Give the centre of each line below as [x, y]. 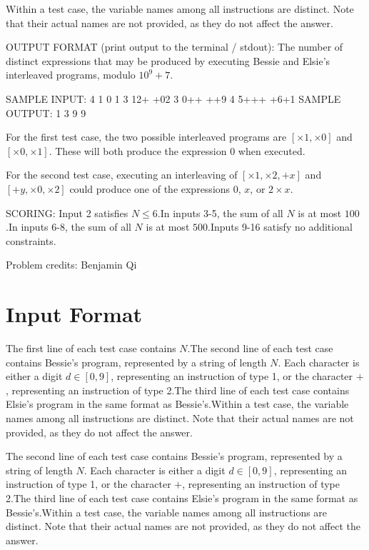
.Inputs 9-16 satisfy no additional [280, 227]
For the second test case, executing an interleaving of [122, 175]
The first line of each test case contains [91, 348]
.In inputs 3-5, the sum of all [220, 212]
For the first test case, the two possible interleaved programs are [146, 137]
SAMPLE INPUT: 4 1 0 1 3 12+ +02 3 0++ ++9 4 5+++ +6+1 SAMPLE [173, 98]
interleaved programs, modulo [71, 75]
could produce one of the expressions [150, 188]
